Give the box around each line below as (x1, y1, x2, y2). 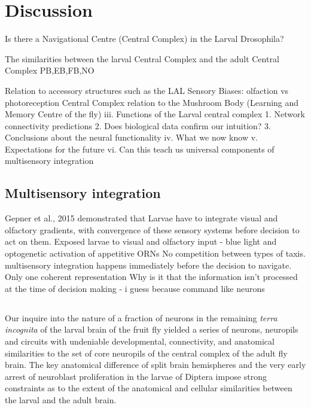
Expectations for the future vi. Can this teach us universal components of (5, 142, 275, 155)
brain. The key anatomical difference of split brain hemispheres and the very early (5, 358, 306, 371)
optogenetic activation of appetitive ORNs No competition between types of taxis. (5, 247, 306, 260)
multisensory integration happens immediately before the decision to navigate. (5, 258, 292, 271)
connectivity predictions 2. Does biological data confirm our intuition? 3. (5, 119, 272, 132)
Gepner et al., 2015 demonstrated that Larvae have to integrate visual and (5, 212, 278, 224)
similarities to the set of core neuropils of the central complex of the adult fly (5, 346, 288, 359)
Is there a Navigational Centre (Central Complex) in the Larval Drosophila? (5, 32, 284, 45)
